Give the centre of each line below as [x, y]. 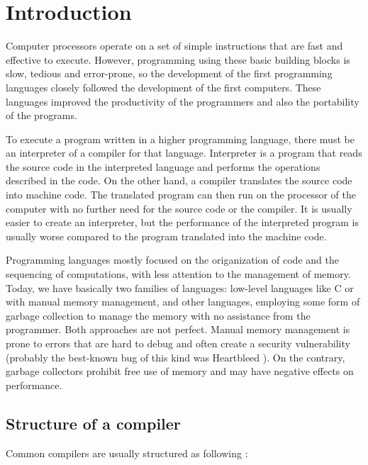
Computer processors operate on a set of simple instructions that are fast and [174, 46]
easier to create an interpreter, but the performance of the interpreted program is [182, 222]
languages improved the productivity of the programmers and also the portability [183, 101]
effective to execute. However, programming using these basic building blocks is [178, 59]
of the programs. [41, 115]
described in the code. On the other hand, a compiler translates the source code [179, 180]
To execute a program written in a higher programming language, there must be [180, 139]
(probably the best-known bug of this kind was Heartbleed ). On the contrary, [175, 357]
